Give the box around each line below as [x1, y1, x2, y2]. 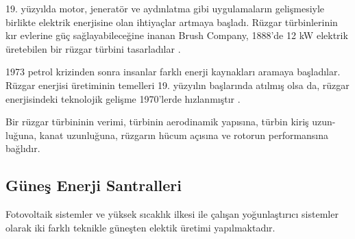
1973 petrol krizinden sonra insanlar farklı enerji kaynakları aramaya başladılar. [5, 64, 341, 79]
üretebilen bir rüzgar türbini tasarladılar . [5, 41, 181, 55]
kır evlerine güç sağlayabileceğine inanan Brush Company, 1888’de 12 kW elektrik [5, 28, 348, 42]
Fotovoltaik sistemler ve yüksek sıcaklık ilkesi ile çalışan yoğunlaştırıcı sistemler [5, 207, 339, 221]
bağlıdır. [5, 141, 40, 155]
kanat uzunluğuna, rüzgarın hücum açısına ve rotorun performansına [39, 127, 329, 142]
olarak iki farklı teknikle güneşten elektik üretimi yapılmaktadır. [5, 220, 276, 234]
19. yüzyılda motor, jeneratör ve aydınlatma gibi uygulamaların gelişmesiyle [5, 1, 325, 15]
